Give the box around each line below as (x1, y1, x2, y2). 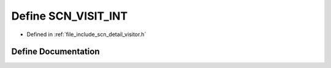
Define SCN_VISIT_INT (11, 9, 128, 23)
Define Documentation (11, 47, 100, 57)
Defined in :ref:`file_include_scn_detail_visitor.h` (26, 31, 146, 38)
